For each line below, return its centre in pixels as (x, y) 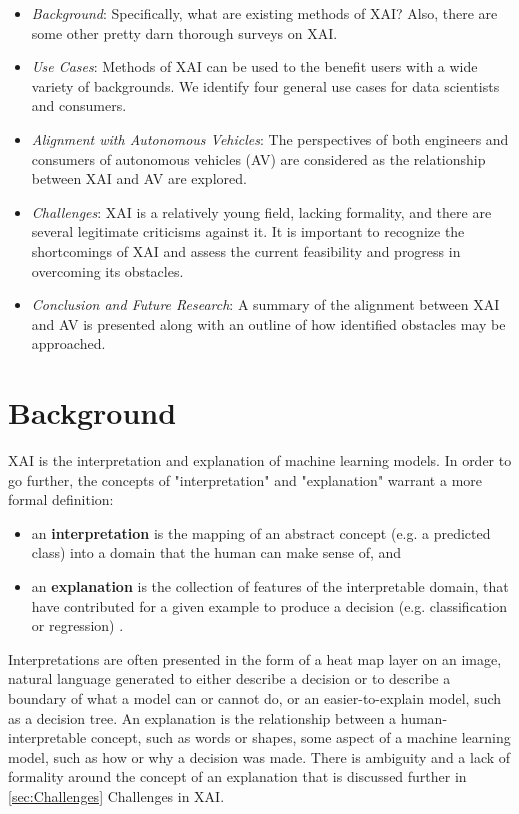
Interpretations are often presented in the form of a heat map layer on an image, (255, 658)
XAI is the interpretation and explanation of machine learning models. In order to (260, 460)
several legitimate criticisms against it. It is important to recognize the (248, 231)
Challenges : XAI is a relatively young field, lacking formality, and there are (261, 211)
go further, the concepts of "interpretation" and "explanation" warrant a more (245, 479)
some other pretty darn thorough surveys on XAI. (184, 32)
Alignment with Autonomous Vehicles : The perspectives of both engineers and (270, 138)
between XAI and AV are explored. (139, 178)
